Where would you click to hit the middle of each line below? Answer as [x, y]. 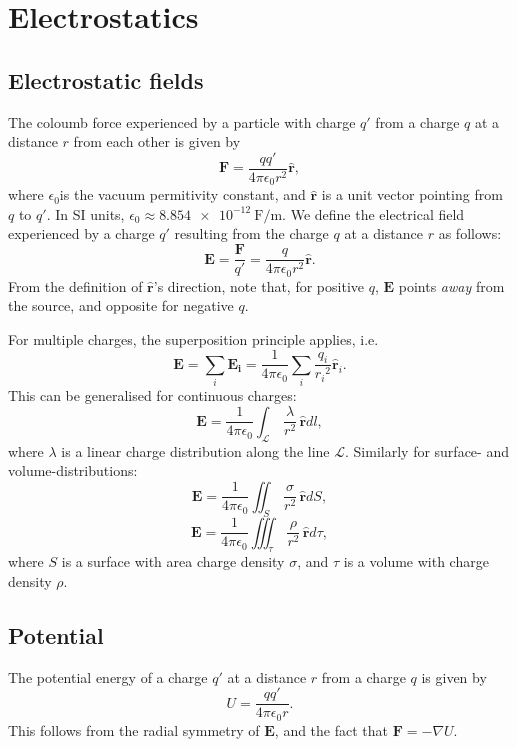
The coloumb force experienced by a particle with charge [182, 121]
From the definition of [75, 285]
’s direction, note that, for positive [258, 285]
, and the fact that [331, 729]
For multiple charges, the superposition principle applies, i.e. [193, 338]
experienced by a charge [81, 233]
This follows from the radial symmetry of [134, 729]
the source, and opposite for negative [121, 305]
